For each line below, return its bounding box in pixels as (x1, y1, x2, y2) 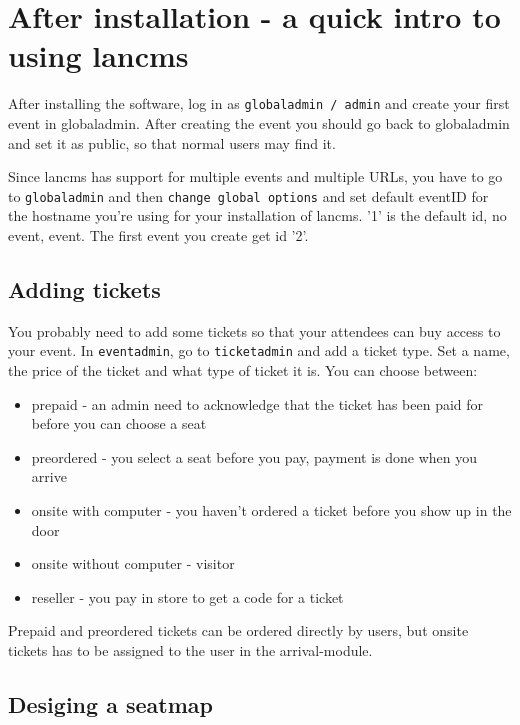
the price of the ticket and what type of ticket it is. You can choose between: (8, 360, 478, 381)
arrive (31, 466, 67, 487)
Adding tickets (8, 273, 161, 304)
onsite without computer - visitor (31, 553, 235, 574)
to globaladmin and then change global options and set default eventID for (8, 185, 489, 206)
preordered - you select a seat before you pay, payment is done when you (31, 446, 478, 467)
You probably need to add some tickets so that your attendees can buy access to (8, 320, 501, 341)
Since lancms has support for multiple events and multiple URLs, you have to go (8, 166, 503, 187)
